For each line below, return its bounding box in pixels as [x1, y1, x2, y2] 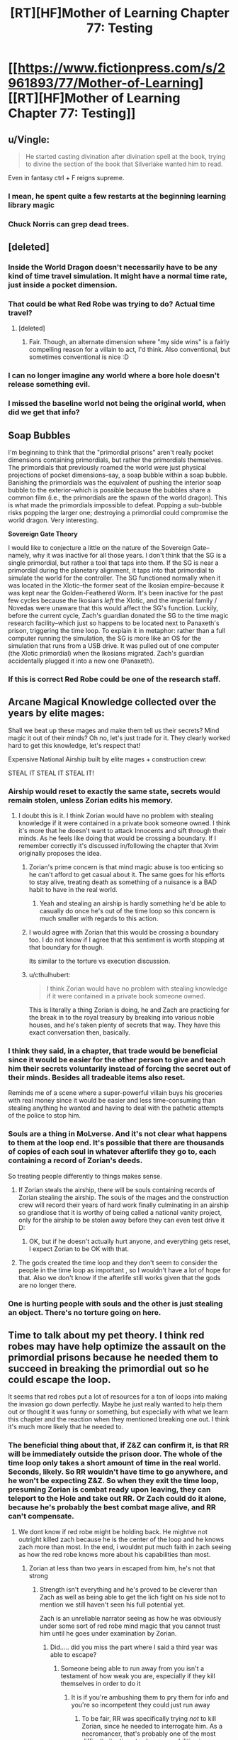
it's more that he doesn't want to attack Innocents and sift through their [18, 827, 227, 835]
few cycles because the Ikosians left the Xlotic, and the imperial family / [8, 596, 217, 605]
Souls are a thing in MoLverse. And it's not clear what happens [8, 1129, 227, 1139]
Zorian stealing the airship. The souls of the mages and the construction [18, 1193, 229, 1201]
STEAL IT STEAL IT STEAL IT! [8, 769, 94, 777]
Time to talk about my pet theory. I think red [8, 1329, 205, 1342]
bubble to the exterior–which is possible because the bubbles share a [8, 486, 211, 495]
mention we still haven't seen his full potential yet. [39, 1600, 186, 1609]
